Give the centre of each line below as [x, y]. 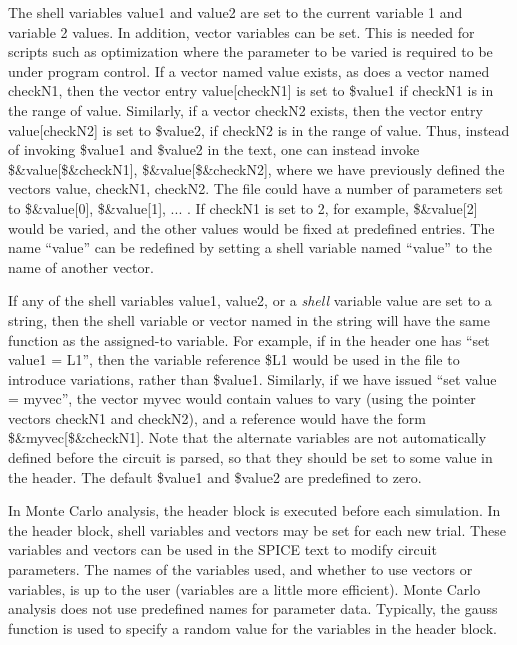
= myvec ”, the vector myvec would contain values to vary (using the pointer [242, 398]
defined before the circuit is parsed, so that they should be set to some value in [250, 457]
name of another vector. [81, 266]
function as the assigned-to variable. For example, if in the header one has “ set [249, 339]
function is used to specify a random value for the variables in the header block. [252, 627]
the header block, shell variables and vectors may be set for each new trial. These [257, 529]
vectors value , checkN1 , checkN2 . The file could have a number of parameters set [256, 188]
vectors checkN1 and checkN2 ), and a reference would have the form [217, 417]
